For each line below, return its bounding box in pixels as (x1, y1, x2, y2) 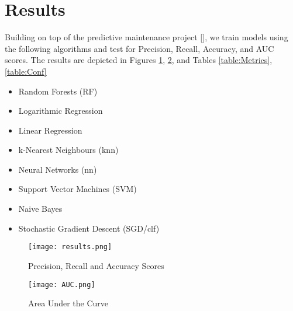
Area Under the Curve (28, 297, 109, 309)
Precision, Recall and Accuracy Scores (28, 259, 164, 271)
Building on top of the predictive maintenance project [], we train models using (5, 31, 288, 43)
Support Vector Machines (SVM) (18, 183, 137, 195)
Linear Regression (18, 124, 82, 136)
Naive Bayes (18, 202, 63, 215)
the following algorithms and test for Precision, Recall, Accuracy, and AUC (5, 42, 274, 54)
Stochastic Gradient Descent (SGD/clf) (18, 222, 160, 234)
